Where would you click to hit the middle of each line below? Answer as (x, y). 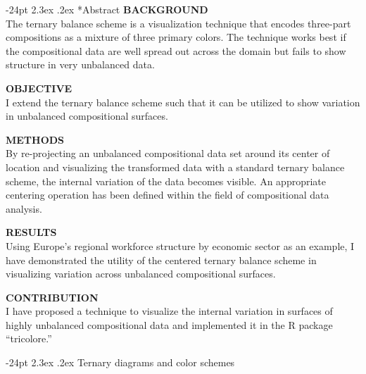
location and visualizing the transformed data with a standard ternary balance (175, 167)
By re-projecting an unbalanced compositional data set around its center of (168, 153)
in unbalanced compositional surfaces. (87, 116)
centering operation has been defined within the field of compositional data (168, 195)
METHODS (35, 139)
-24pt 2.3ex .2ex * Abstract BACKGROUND (107, 9)
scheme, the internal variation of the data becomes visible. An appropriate (166, 181)
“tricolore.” (29, 338)
